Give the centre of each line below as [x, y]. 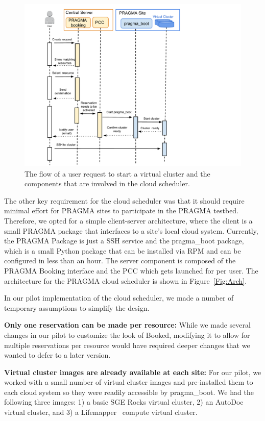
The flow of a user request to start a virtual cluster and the [117, 173]
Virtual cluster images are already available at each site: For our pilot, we [133, 372]
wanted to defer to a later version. [57, 355]
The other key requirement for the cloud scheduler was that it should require [124, 200]
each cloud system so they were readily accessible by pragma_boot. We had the [129, 392]
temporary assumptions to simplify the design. [77, 307]
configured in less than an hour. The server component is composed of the [120, 261]
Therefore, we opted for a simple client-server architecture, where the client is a [128, 220]
